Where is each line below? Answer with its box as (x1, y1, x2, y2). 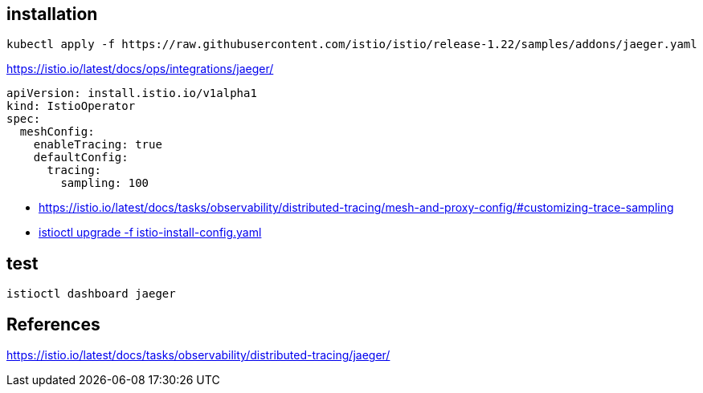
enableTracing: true (33, 138, 162, 152)
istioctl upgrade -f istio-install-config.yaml (39, 225, 262, 240)
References (6, 314, 100, 334)
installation (6, 4, 98, 24)
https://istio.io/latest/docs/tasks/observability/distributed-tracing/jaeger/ (6, 348, 390, 363)
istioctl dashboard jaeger (6, 287, 176, 301)
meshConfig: (19, 125, 95, 139)
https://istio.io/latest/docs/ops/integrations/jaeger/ (6, 62, 274, 76)
